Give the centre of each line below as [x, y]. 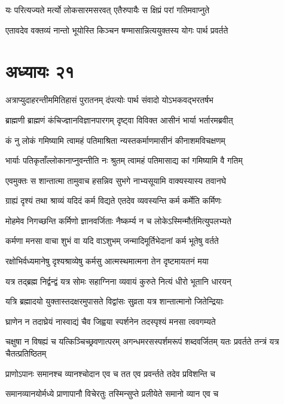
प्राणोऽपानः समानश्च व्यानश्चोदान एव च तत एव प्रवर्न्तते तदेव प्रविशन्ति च [110, 373]
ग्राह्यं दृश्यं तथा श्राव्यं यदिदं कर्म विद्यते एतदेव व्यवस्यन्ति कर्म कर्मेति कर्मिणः [114, 201]
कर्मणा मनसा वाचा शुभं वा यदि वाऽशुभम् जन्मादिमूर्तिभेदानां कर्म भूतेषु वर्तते [112, 241]
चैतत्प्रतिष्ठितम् [26, 353]
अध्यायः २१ [40, 71]
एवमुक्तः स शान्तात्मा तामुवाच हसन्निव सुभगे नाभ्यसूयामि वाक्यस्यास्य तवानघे [116, 180]
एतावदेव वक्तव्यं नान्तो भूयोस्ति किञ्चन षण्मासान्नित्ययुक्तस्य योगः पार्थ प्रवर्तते [117, 30]
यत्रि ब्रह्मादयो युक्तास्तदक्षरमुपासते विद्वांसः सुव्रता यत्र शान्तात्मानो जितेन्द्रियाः [114, 301]
